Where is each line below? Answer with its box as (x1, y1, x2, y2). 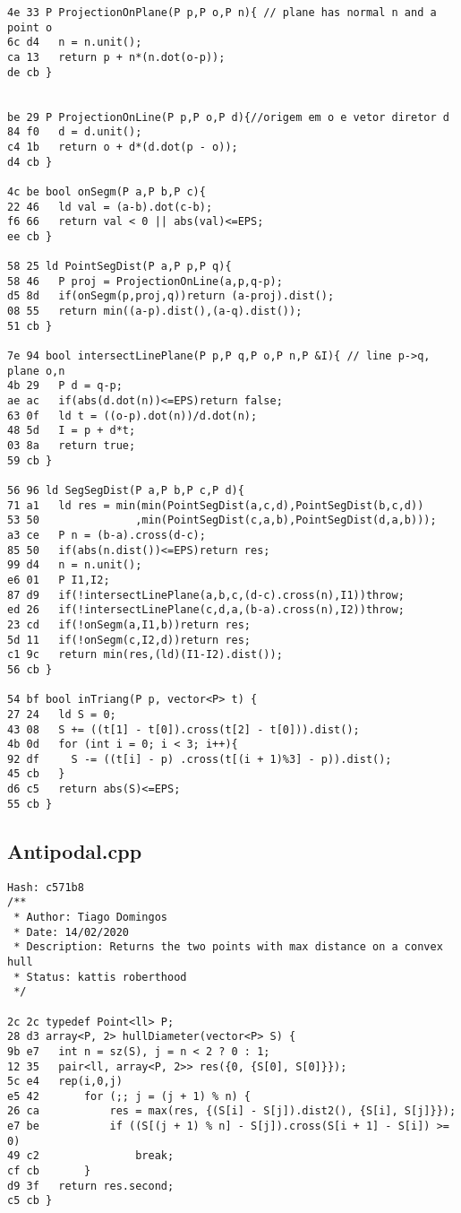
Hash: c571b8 (7, 880, 84, 894)
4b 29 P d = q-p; (7, 379, 123, 393)
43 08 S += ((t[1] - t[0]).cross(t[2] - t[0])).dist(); (7, 723, 360, 736)
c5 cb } (7, 1194, 53, 1208)
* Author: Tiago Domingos (13, 910, 167, 923)
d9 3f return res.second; (7, 1179, 175, 1192)
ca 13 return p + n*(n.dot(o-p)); (7, 50, 226, 64)
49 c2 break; (7, 1149, 175, 1163)
